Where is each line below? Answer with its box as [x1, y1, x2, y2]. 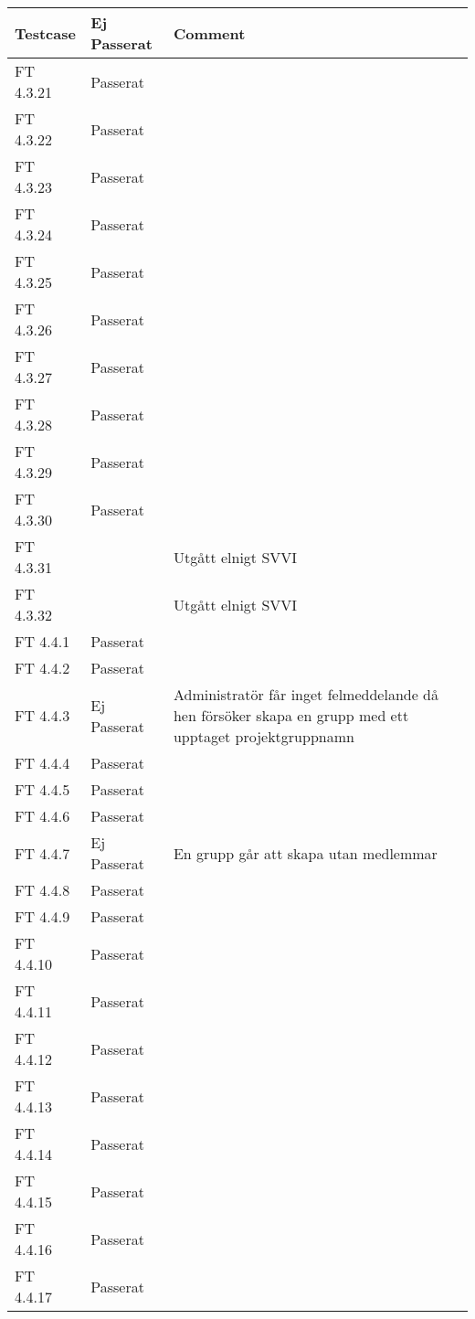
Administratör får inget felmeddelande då [173, 684, 439, 705]
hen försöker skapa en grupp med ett [173, 705, 409, 726]
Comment [173, 22, 246, 44]
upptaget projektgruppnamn [173, 726, 354, 747]
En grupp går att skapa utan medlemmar [173, 842, 438, 864]
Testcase [15, 22, 76, 44]
